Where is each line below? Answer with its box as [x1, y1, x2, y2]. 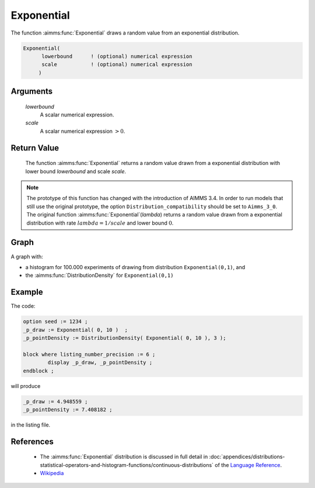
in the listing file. [10, 421, 51, 428]
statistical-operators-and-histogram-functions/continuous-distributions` [40, 461, 214, 468]
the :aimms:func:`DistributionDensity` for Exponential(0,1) [25, 272, 174, 279]
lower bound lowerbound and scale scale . [25, 167, 127, 175]
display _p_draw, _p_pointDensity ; [47, 359, 153, 366]
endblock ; [23, 367, 54, 374]
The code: [10, 303, 36, 310]
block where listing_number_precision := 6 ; [23, 351, 156, 358]
